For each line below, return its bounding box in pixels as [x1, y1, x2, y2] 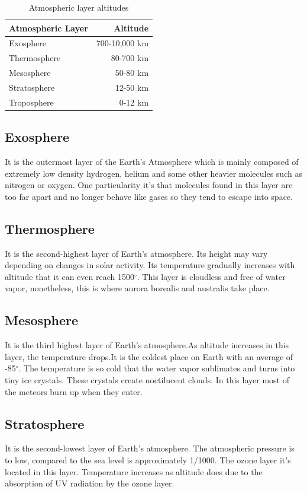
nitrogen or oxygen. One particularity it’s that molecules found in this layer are [5, 179, 293, 191]
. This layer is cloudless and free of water [137, 270, 286, 282]
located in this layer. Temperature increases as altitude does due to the [5, 465, 263, 478]
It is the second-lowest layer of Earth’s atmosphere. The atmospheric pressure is [5, 442, 295, 454]
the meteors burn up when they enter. [5, 385, 143, 397]
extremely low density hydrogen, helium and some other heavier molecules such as [5, 167, 302, 179]
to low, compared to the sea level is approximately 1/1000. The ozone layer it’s [5, 454, 291, 466]
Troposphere [9, 96, 54, 108]
